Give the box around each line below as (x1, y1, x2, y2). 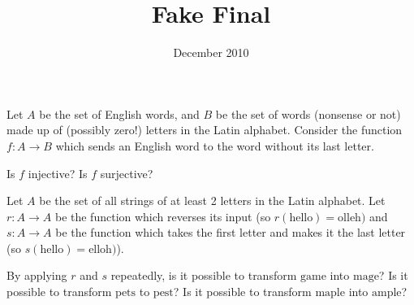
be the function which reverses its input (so (54, 207, 271, 224)
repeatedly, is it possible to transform (110, 267, 297, 284)
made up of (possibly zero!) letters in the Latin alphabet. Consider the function (6, 121, 403, 138)
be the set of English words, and (39, 105, 200, 122)
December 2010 (173, 44, 249, 61)
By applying (6, 267, 67, 284)
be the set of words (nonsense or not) (215, 105, 401, 122)
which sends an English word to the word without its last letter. (55, 137, 374, 154)
